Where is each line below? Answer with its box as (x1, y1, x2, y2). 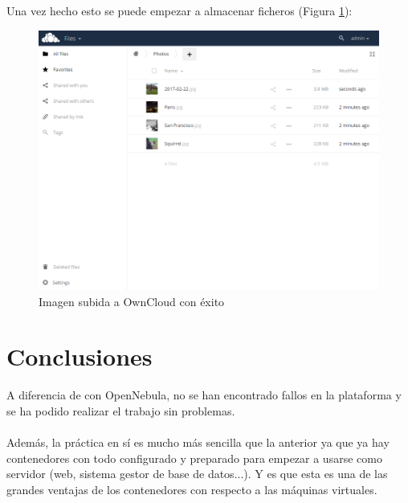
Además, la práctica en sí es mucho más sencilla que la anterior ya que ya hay (6, 434, 390, 451)
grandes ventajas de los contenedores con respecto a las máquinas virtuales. (6, 481, 377, 497)
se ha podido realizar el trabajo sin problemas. (6, 402, 235, 419)
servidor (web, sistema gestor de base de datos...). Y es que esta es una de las (6, 465, 388, 482)
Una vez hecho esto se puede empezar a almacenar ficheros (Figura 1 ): (6, 2, 353, 18)
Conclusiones (6, 340, 153, 373)
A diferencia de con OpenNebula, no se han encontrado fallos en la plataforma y (6, 386, 402, 403)
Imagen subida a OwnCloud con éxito (39, 292, 225, 309)
